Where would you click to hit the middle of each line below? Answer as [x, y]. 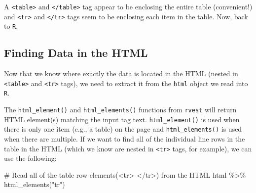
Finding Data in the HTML [76, 53]
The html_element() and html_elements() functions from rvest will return [120, 110]
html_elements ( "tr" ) [35, 184]
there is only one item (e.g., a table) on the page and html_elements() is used [123, 129]
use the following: [30, 158]
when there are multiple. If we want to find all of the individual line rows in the [125, 139]
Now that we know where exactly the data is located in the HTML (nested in [121, 73]
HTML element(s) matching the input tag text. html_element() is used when [122, 119]
